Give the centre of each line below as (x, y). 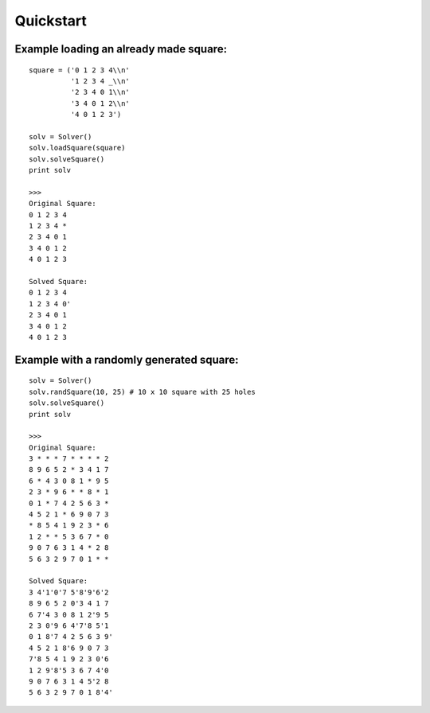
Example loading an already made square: (121, 49)
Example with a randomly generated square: (127, 359)
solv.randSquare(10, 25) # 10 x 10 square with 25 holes (143, 392)
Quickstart (51, 21)
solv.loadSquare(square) (77, 148)
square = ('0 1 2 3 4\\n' (80, 70)
